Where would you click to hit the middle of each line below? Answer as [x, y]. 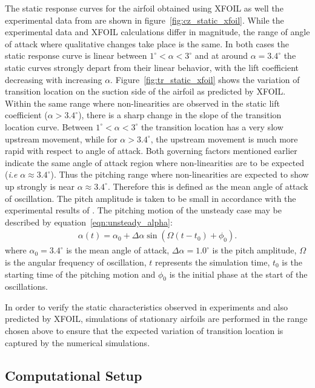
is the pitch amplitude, [254, 250]
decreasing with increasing [54, 79]
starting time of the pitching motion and [80, 274]
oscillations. [26, 286]
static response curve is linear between [76, 55]
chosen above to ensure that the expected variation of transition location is [144, 331]
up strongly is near [40, 186]
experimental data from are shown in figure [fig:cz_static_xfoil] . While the [144, 20]
